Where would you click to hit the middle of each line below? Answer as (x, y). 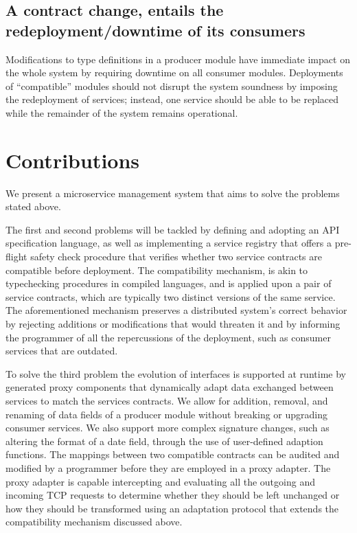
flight (16, 257)
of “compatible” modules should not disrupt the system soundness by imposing (172, 86)
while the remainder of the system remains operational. (122, 112)
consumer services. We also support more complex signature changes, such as (168, 428)
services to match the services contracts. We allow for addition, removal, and (167, 400)
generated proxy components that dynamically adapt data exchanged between (170, 387)
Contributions (73, 160)
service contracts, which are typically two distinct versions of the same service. (171, 296)
